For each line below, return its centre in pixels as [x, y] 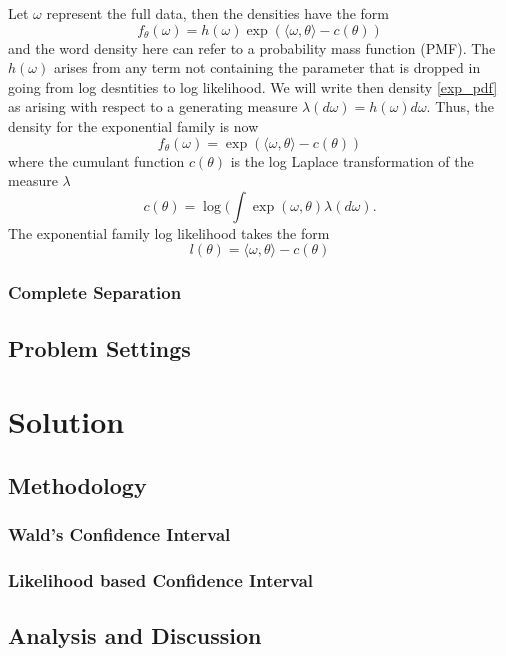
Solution [66, 421]
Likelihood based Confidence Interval [161, 579]
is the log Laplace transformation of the [352, 160]
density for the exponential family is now [133, 125]
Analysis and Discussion [135, 635]
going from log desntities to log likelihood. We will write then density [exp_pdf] [253, 86]
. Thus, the [460, 106]
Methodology [77, 484]
